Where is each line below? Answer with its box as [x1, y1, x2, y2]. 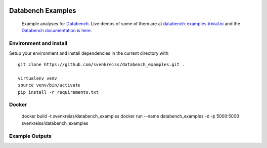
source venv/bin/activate [18, 82, 81, 88]
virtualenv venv [18, 75, 57, 81]
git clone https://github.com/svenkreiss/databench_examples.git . [18, 62, 185, 67]
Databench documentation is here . [21, 28, 92, 34]
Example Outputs [9, 132, 52, 139]
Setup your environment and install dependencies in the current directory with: [9, 50, 170, 56]
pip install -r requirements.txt [18, 89, 99, 95]
